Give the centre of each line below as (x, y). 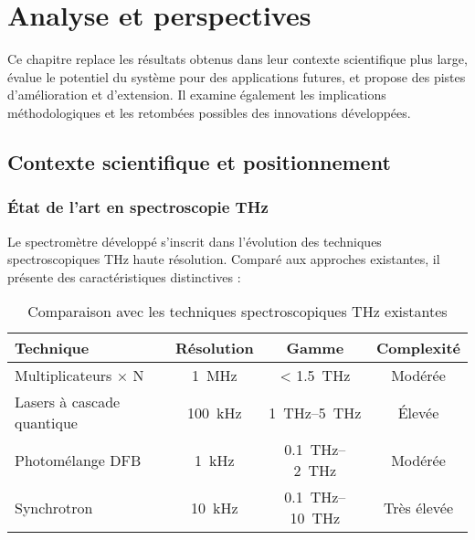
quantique (46, 423)
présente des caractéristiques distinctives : (124, 276)
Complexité (418, 348)
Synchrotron (54, 507)
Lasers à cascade (68, 402)
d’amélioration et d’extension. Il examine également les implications (197, 95)
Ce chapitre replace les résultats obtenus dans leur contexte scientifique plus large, (237, 59)
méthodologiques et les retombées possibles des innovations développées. (209, 112)
